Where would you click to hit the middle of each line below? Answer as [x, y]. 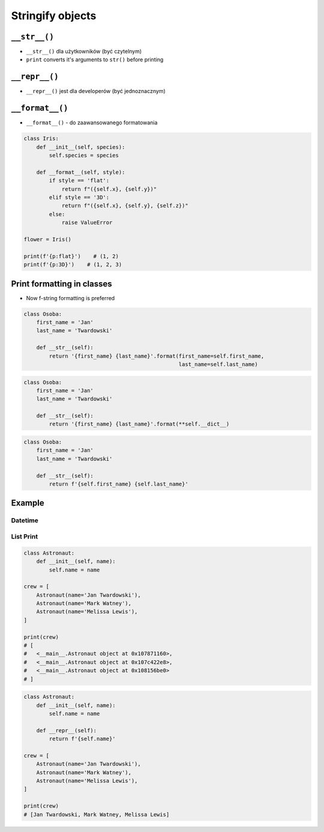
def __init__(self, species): [81, 147]
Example [28, 503]
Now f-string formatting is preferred [70, 298]
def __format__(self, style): [81, 172]
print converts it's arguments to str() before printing [95, 59]
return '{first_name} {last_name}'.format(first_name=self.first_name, [157, 356]
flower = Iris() [48, 239]
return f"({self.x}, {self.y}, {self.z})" [125, 206]
